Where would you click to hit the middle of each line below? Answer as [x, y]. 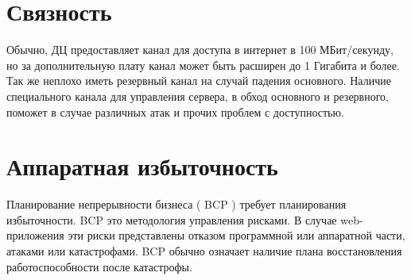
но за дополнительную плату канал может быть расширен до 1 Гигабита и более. [203, 65]
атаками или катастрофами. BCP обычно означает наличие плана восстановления [204, 251]
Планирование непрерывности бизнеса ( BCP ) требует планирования [176, 204]
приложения [35, 235]
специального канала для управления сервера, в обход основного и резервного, [198, 96]
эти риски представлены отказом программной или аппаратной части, [237, 235]
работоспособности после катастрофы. [99, 266]
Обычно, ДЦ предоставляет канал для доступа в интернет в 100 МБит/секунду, [200, 50]
